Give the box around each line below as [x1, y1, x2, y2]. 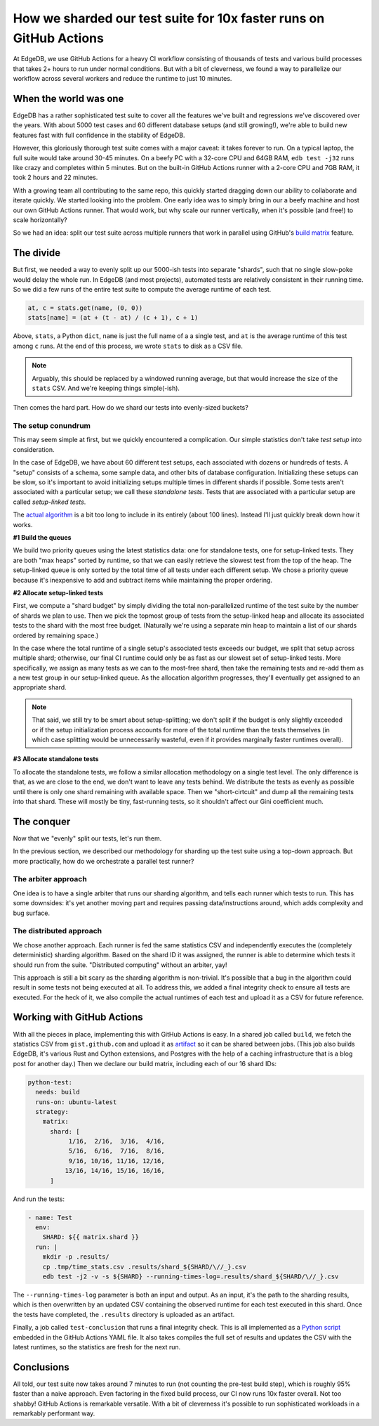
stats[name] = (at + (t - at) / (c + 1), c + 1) [27, 313, 199, 322]
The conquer [13, 815, 71, 827]
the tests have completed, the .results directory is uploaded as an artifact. [13, 1310, 235, 1318]
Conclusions [13, 1361, 69, 1373]
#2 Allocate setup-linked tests [13, 588, 104, 597]
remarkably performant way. [13, 1409, 95, 1418]
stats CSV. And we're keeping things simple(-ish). [32, 384, 180, 392]
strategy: [35, 1108, 69, 1115]
